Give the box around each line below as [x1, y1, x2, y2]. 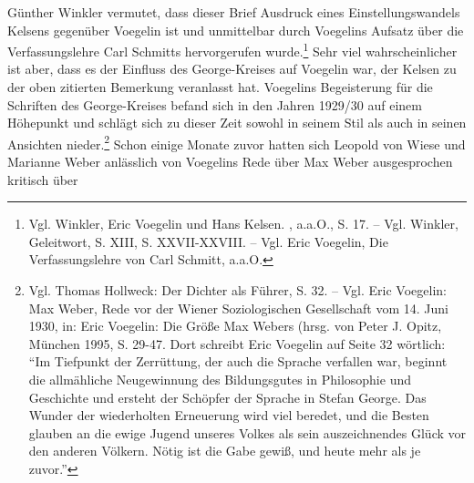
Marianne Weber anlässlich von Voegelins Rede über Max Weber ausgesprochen [7, 152, 453, 171]
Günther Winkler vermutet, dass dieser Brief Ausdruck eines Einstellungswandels [7, 3, 460, 21]
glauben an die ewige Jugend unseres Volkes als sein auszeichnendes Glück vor [28, 423, 467, 442]
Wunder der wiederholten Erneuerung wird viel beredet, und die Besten [28, 406, 429, 425]
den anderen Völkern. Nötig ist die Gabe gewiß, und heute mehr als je [28, 441, 421, 460]
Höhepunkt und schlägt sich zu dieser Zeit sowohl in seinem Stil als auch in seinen [7, 113, 467, 132]
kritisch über [7, 170, 78, 189]
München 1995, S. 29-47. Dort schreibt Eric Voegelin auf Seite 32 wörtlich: [28, 334, 446, 353]
